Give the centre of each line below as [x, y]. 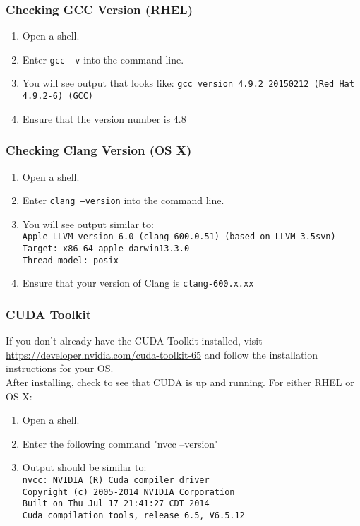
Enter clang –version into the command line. [123, 200]
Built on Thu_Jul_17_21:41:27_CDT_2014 [116, 504]
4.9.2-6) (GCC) [58, 96]
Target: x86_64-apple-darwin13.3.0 [106, 249]
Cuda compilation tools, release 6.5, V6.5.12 [133, 515]
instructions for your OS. [60, 368]
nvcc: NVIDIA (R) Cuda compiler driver [116, 480]
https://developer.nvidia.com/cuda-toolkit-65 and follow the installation [162, 354]
